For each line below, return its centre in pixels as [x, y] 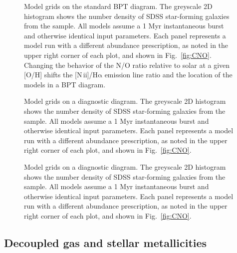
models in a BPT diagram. [65, 84]
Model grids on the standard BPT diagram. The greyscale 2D [118, 6]
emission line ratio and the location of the [168, 75]
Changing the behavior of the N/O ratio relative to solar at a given [127, 65]
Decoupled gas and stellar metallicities [106, 242]
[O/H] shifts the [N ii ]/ [58, 75]
